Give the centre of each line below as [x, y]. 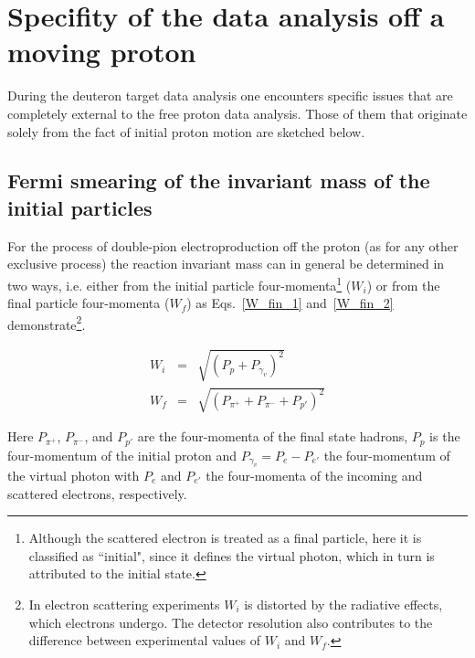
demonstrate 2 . [47, 323]
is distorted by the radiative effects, [343, 604]
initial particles [80, 207]
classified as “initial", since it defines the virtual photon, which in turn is [232, 555]
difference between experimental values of [145, 640]
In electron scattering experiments [124, 604]
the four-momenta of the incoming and [314, 475]
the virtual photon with [74, 475]
